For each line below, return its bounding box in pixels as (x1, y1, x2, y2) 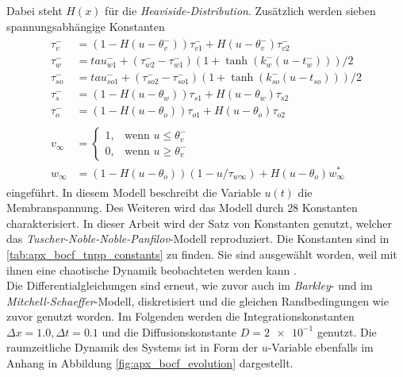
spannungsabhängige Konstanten (6, 17, 165, 34)
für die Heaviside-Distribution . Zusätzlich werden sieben (105, 2, 376, 18)
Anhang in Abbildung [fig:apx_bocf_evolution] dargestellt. (6, 355, 294, 371)
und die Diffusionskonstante (102, 323, 237, 340)
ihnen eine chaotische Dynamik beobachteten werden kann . (6, 261, 297, 278)
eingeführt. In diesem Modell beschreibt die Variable (6, 183, 261, 200)
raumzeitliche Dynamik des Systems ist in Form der (6, 339, 258, 356)
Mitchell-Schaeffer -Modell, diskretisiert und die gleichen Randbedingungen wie (6, 292, 389, 309)
